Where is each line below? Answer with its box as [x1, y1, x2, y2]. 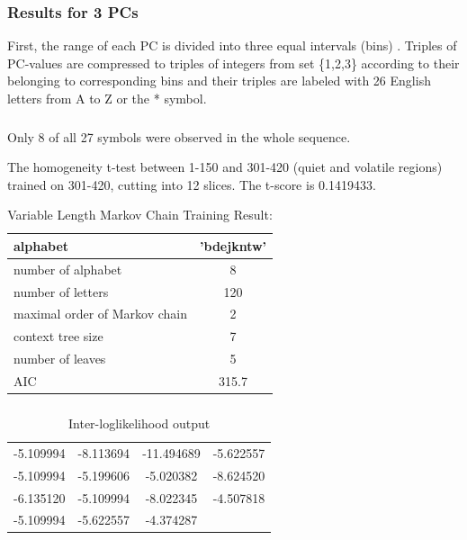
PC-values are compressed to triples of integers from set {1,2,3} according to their [7, 53, 460, 72]
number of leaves [13, 349, 106, 368]
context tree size [13, 327, 103, 346]
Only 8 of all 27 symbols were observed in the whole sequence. [7, 127, 351, 146]
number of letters [13, 282, 109, 301]
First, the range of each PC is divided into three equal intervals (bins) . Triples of [7, 36, 457, 55]
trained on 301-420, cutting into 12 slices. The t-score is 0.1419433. [7, 175, 376, 193]
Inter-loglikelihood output [68, 413, 211, 432]
